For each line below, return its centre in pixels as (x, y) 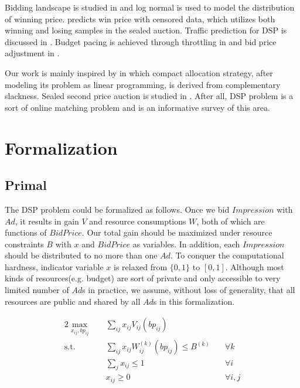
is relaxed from (141, 266)
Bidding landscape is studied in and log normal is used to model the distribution (150, 7)
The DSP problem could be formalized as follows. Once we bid (117, 209)
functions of (26, 232)
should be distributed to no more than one (81, 255)
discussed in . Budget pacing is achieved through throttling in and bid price (141, 41)
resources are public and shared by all (73, 301)
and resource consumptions (138, 221)
